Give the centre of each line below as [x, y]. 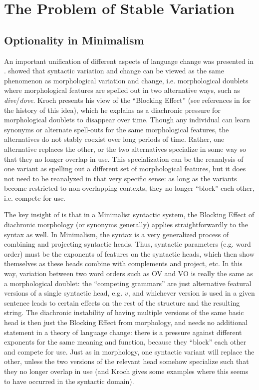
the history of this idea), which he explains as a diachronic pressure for [112, 110]
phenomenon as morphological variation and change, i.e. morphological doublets [126, 80]
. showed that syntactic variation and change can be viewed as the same [114, 71]
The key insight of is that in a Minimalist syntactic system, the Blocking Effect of [129, 214]
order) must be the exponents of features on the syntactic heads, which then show [129, 253]
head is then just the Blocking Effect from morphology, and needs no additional [126, 322]
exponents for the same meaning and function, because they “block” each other [125, 342]
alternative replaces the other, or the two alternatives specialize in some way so [125, 149]
